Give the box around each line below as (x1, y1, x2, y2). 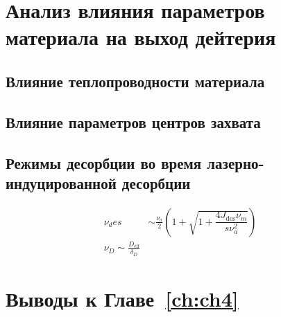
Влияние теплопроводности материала (6, 70, 265, 91)
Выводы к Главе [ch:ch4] (6, 284, 239, 312)
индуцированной (6, 172, 117, 193)
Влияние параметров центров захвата (6, 111, 261, 132)
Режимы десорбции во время (6, 152, 202, 173)
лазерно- (207, 152, 264, 173)
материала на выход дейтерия (6, 23, 276, 51)
